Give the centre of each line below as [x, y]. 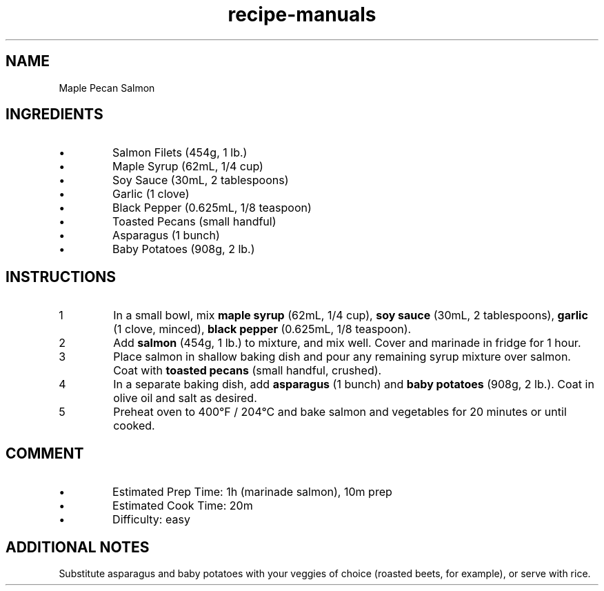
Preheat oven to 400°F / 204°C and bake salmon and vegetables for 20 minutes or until [340, 412]
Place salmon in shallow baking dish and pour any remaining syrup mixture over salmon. [342, 357]
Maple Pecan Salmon [107, 88]
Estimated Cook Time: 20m [183, 506]
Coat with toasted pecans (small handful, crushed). [248, 371]
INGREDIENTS [54, 114]
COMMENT [45, 453]
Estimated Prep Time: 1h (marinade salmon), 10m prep [252, 492]
